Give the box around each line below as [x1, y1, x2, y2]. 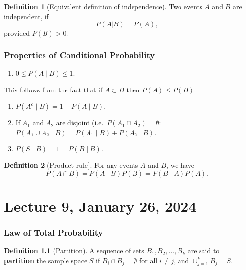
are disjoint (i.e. [56, 117, 104, 128]
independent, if [4, 11, 49, 21]
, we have [166, 159, 194, 170]
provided [4, 28, 30, 38]
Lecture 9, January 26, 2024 [4, 196, 197, 216]
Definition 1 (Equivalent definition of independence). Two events [4, 1, 202, 11]
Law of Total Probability [4, 226, 103, 238]
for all [139, 255, 157, 265]
